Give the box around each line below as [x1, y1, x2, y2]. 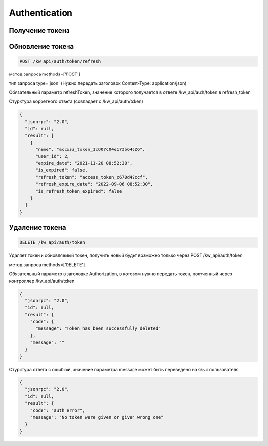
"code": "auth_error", [30, 407, 85, 413]
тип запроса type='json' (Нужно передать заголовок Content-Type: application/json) [9, 80, 187, 86]
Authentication [9, 7, 73, 18]
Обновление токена [9, 42, 74, 51]
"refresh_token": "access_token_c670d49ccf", [35, 174, 148, 180]
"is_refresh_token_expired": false [35, 188, 122, 194]
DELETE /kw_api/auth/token [19, 240, 85, 245]
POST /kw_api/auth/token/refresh [19, 59, 101, 64]
